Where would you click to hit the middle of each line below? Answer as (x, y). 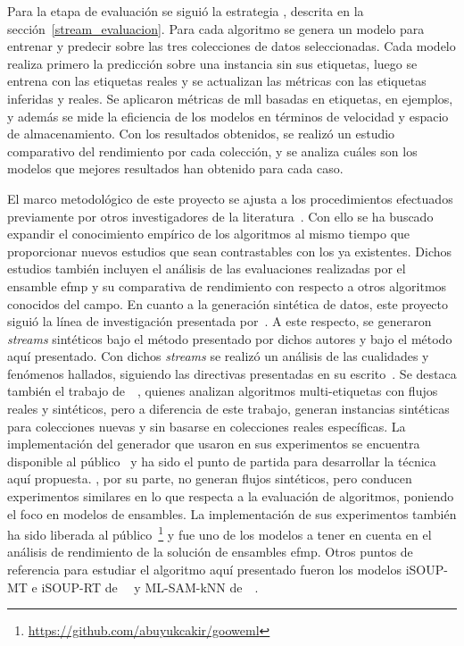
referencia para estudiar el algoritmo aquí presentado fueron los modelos (204, 570)
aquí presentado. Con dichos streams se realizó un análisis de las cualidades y (218, 356)
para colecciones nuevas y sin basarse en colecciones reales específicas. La (207, 426)
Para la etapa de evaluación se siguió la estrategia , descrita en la (186, 11)
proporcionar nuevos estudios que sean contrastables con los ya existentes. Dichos (230, 251)
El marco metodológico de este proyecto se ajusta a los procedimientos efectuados (230, 198)
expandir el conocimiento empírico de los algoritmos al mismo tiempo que (209, 234)
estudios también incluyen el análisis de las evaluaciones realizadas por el (207, 268)
